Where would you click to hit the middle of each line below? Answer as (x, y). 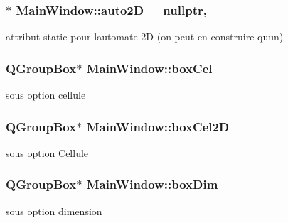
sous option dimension (54, 211)
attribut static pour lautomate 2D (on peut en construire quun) (145, 37)
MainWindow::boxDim (152, 184)
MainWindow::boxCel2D (158, 126)
